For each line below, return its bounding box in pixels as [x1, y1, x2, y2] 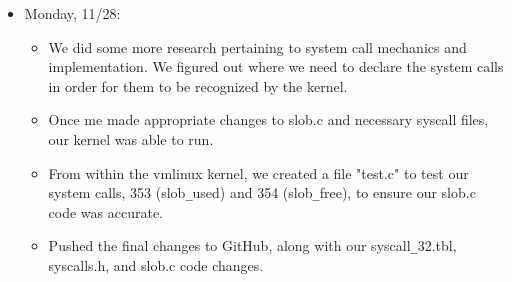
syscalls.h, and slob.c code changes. [48, 255, 264, 276]
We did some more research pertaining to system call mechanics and [48, 36, 467, 57]
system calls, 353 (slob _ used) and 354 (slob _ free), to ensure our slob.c [48, 182, 476, 203]
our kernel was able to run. [48, 128, 214, 149]
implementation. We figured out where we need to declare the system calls [48, 56, 504, 77]
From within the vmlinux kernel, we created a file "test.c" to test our [48, 162, 469, 183]
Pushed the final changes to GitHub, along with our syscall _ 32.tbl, [48, 235, 457, 256]
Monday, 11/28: [24, 3, 121, 23]
